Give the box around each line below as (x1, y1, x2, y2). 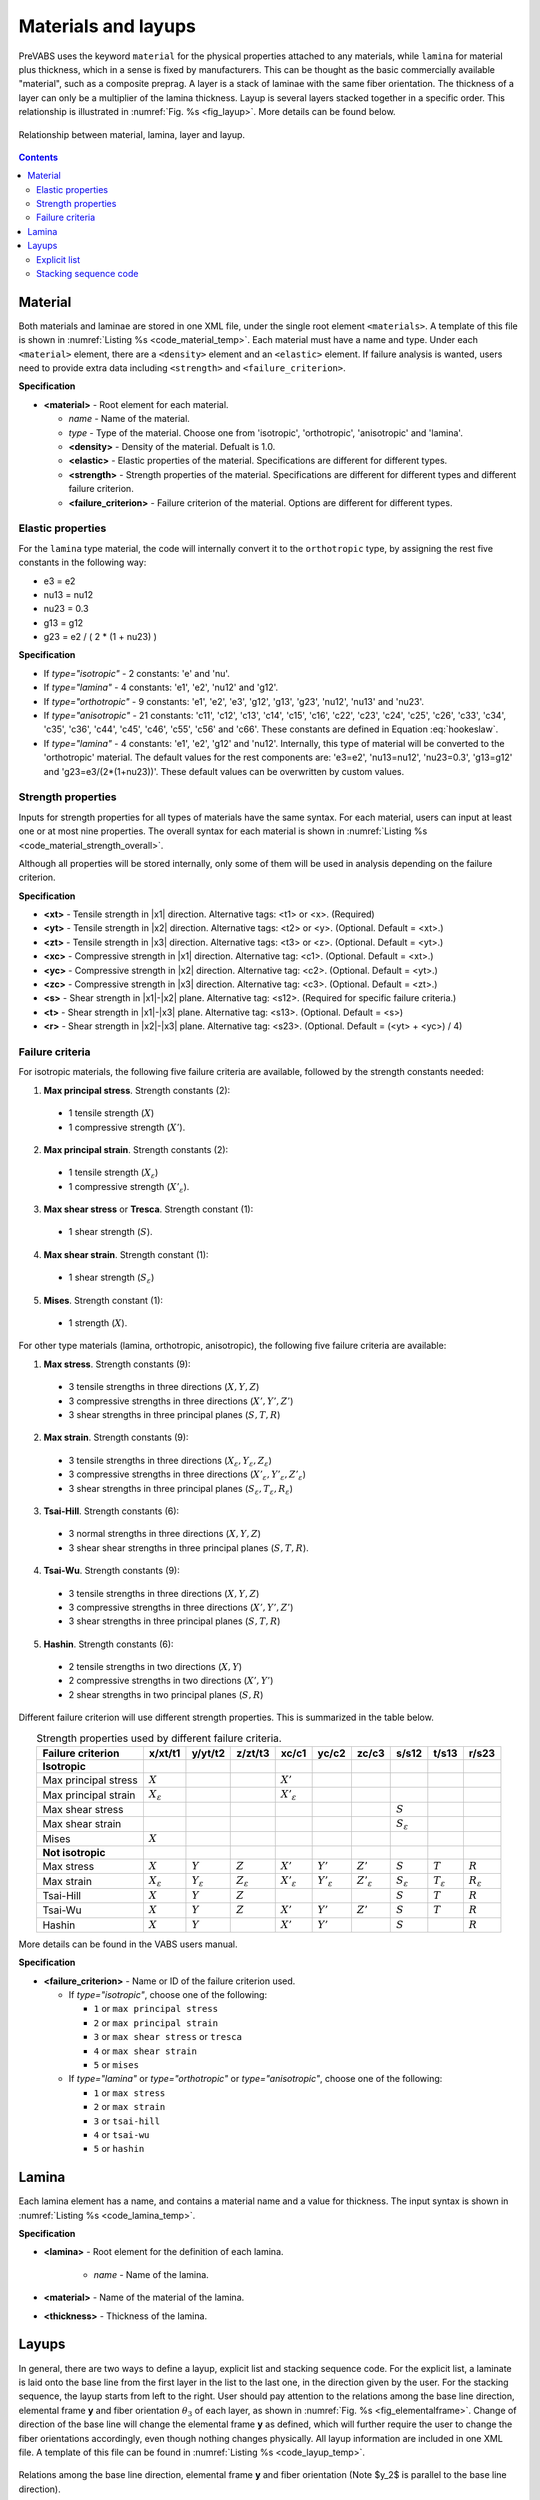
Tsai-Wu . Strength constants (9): (43, 1565, 180, 1577)
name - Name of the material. (68, 413, 190, 425)
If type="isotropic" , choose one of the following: (68, 1989, 268, 2001)
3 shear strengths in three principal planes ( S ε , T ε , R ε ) (68, 1482, 294, 1497)
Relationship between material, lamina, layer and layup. (18, 128, 245, 140)
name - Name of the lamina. (93, 2268, 209, 2280)
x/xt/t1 (148, 1746, 181, 1760)
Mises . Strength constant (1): (43, 1294, 164, 1306)
